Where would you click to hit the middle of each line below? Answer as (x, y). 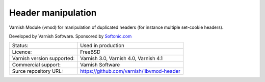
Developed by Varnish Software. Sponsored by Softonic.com (70, 36)
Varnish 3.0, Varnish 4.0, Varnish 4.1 (121, 59)
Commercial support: (36, 65)
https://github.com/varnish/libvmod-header (130, 71)
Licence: (22, 52)
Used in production (102, 45)
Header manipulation (53, 13)
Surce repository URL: (38, 71)
